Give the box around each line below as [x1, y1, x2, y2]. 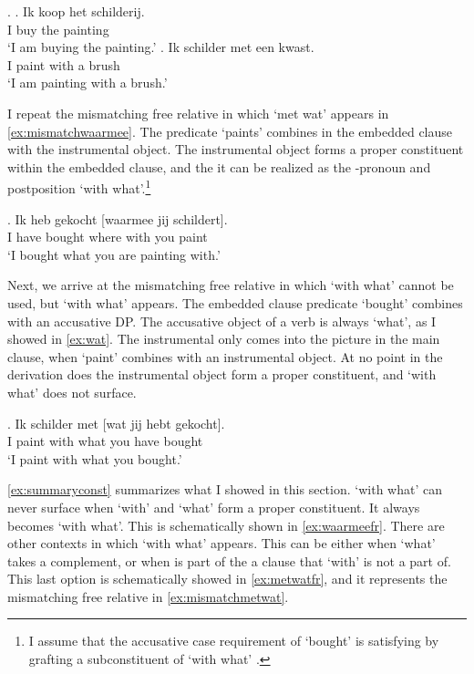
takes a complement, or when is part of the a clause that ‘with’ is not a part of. [7, 551, 451, 570]
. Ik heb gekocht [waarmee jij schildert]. [7, 209, 228, 228]
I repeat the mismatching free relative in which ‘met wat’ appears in [7, 103, 389, 122]
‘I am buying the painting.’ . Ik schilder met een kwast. [7, 37, 314, 57]
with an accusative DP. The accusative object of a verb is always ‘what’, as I [7, 311, 437, 330]
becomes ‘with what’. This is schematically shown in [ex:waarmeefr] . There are [7, 515, 445, 534]
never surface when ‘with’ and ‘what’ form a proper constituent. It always [7, 497, 420, 516]
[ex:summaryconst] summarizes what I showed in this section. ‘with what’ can [7, 480, 442, 499]
